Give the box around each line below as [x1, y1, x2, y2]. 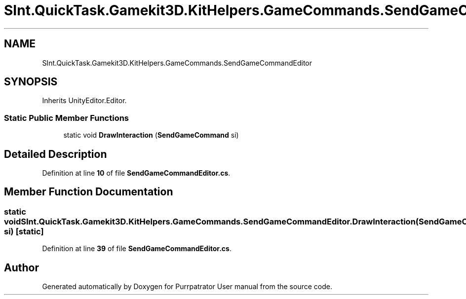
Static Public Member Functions [4, 112, 129, 123]
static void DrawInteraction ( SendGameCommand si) [63, 131, 239, 140]
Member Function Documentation [4, 186, 173, 198]
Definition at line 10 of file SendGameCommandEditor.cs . [42, 169, 231, 178]
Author [4, 261, 39, 274]
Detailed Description [4, 148, 107, 160]
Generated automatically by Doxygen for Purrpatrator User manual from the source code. [42, 282, 332, 291]
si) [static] [4, 226, 44, 236]
